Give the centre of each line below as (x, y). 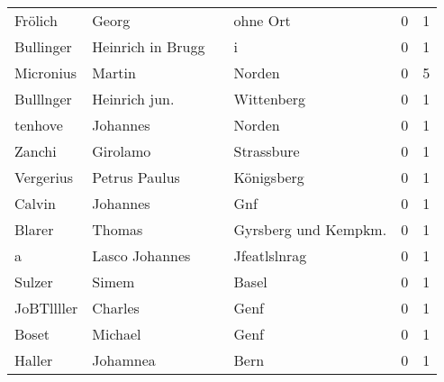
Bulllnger (43, 99)
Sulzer (34, 282)
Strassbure (267, 151)
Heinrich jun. (133, 99)
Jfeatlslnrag (270, 255)
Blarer (34, 229)
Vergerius (44, 177)
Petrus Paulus (136, 177)
